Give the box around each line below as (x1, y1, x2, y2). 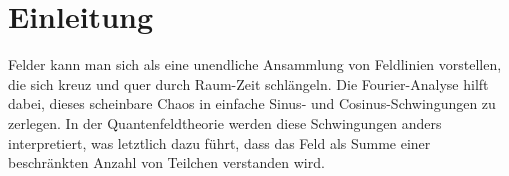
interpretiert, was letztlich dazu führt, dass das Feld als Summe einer (8, 132, 431, 153)
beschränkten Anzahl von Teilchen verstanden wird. (8, 152, 325, 173)
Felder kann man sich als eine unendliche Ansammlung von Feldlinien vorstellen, (8, 54, 502, 75)
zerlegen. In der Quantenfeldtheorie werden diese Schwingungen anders (8, 112, 442, 133)
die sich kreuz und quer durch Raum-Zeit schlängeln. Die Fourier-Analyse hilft (8, 73, 489, 94)
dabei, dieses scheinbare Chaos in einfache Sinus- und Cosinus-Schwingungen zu (8, 93, 496, 114)
